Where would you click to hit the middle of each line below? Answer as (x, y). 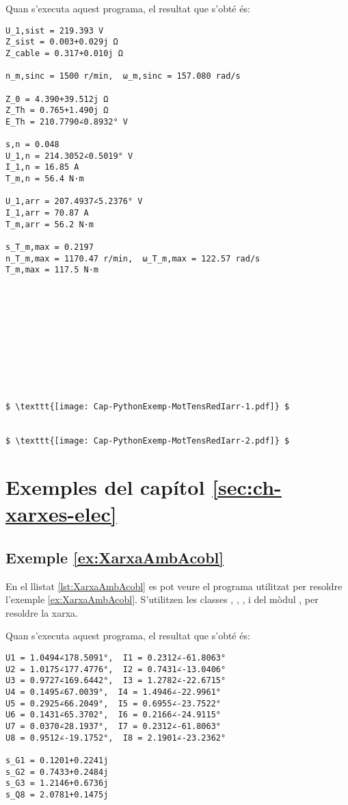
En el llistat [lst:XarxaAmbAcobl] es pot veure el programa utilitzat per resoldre (174, 586)
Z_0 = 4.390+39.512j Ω (57, 99)
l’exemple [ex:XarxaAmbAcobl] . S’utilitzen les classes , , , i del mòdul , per (162, 599)
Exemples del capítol (105, 487)
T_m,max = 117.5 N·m (52, 270)
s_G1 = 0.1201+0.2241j (57, 760)
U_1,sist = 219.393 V (55, 30)
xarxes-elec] (61, 514)
